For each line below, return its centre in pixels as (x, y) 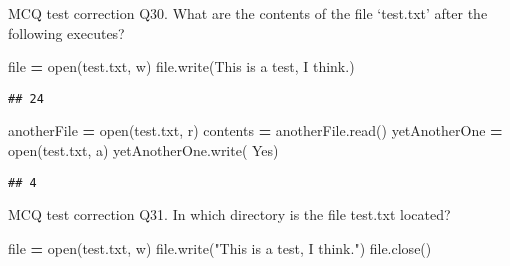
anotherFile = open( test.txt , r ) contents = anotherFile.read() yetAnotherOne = (255, 130)
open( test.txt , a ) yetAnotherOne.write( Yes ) (143, 150)
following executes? (66, 32)
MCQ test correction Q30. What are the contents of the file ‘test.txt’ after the (248, 13)
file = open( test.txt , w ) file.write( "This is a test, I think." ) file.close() (220, 247)
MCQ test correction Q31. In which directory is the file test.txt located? (229, 214)
